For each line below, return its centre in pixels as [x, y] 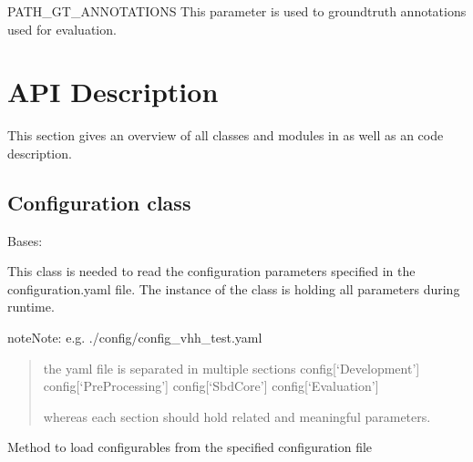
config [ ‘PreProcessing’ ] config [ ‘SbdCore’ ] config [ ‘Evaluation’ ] [211, 386]
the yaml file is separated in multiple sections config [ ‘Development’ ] [231, 368]
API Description [113, 92]
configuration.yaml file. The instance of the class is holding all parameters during [234, 288]
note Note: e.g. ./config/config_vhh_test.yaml [135, 338]
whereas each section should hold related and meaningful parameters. [237, 416]
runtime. [31, 307]
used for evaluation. [62, 29]
